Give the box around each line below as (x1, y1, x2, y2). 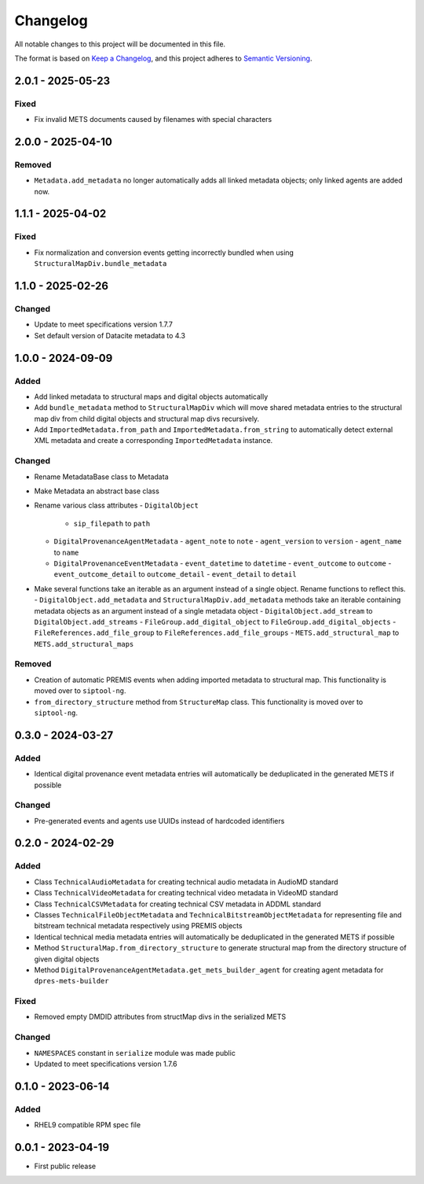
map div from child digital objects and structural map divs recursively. (34, 414, 260, 423)
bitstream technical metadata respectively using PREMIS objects (34, 921, 243, 931)
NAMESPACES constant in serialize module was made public (34, 1048, 236, 1057)
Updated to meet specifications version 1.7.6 (34, 1059, 177, 1069)
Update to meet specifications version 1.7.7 (34, 319, 173, 330)
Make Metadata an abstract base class (34, 486, 160, 496)
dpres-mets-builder (34, 976, 109, 986)
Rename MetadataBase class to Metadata (34, 472, 169, 481)
